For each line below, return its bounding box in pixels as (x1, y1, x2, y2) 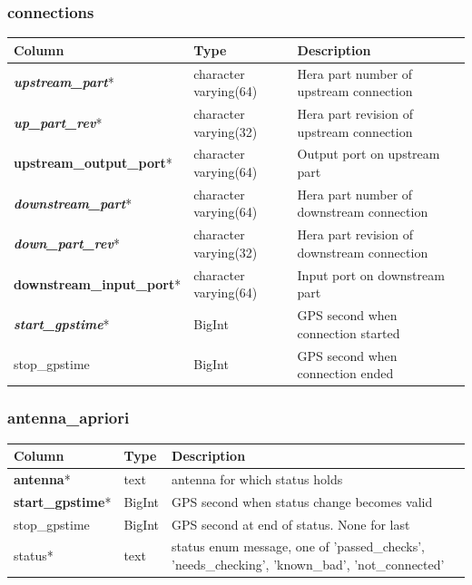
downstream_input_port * (14, 274, 182, 293)
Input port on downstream (297, 265, 445, 284)
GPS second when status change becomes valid (172, 492, 433, 511)
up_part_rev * (14, 112, 103, 132)
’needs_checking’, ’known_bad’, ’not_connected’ (172, 555, 445, 573)
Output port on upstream (297, 144, 440, 163)
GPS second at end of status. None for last (172, 514, 410, 533)
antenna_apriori (7, 406, 130, 429)
